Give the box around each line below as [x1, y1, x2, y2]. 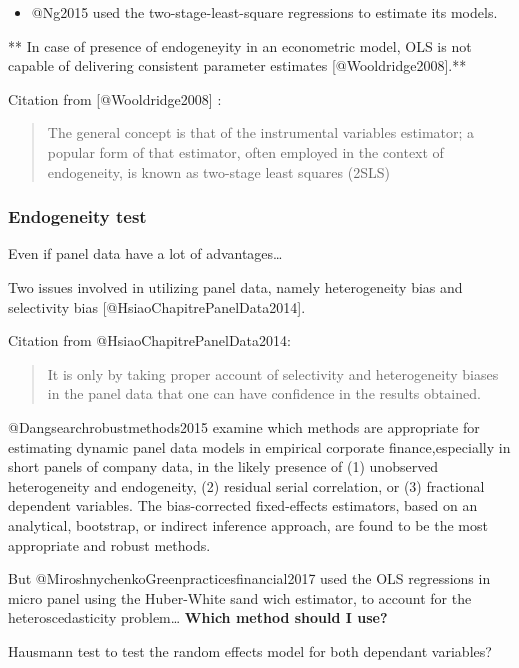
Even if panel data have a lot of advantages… [8, 243, 283, 264]
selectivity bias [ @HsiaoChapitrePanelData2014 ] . [8, 296, 306, 317]
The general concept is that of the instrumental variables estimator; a [47, 122, 475, 143]
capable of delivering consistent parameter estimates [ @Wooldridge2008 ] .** [8, 55, 467, 76]
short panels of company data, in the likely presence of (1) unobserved [8, 456, 439, 477]
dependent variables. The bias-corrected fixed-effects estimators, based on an [8, 495, 478, 516]
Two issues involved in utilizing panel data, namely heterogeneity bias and [8, 276, 463, 297]
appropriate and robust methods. [8, 534, 211, 555]
